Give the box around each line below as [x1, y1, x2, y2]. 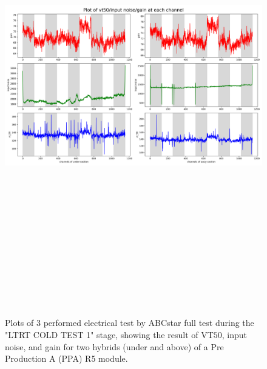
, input [221, 328, 248, 341]
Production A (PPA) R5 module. [5, 352, 128, 365]
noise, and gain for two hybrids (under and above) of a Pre [5, 340, 224, 353]
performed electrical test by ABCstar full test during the [43, 316, 254, 329]
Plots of [5, 316, 34, 329]
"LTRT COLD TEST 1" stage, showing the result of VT [5, 328, 214, 341]
